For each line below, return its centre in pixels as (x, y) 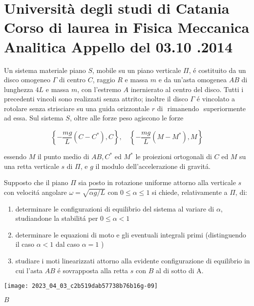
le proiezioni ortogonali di (174, 156)
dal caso (67, 244)
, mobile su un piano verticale (137, 70)
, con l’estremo (99, 89)
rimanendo (183, 109)
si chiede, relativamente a (190, 192)
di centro (72, 80)
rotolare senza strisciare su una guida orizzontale (77, 108)
